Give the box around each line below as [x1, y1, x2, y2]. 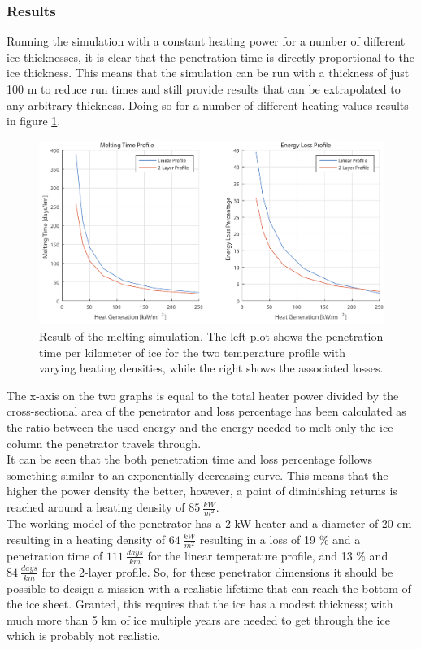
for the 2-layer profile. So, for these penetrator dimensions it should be [41, 563, 393, 580]
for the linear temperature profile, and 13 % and [147, 547, 388, 564]
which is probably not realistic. [7, 627, 161, 644]
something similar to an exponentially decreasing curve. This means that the [7, 466, 388, 483]
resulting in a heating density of [7, 530, 166, 547]
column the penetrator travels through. [7, 434, 202, 451]
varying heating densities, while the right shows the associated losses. [39, 359, 384, 377]
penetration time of [7, 547, 103, 564]
